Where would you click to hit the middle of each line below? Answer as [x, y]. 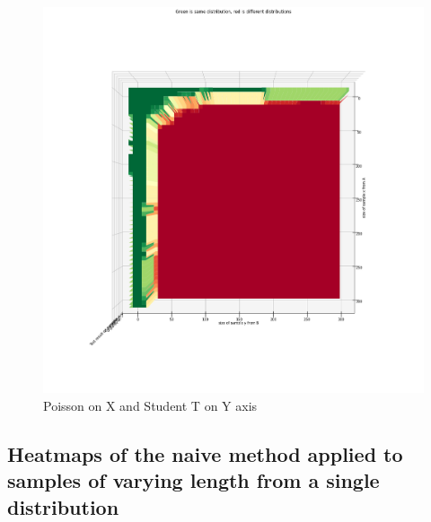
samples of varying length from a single [194, 480]
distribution [63, 506]
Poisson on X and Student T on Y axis [150, 405]
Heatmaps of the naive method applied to [205, 453]
